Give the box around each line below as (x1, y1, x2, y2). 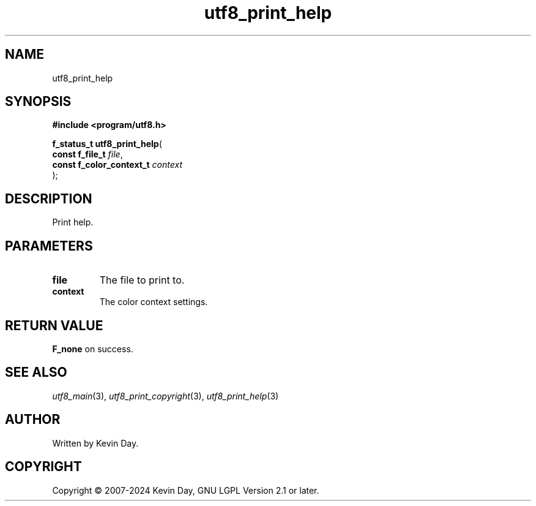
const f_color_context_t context (52, 159, 182, 170)
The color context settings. (99, 296, 208, 308)
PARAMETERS (5, 238, 93, 254)
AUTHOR (5, 412, 61, 428)
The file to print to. (99, 274, 185, 287)
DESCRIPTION (5, 191, 92, 206)
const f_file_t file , (52, 149, 123, 160)
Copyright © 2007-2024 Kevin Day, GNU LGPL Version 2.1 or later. (52, 485, 319, 496)
